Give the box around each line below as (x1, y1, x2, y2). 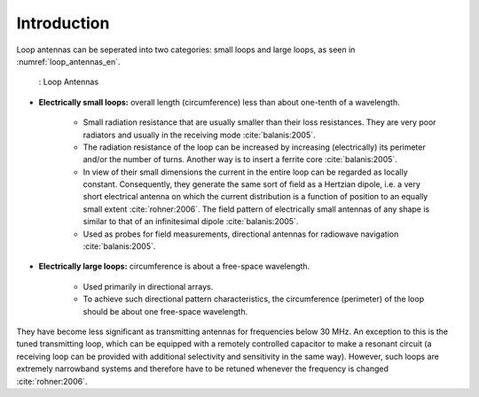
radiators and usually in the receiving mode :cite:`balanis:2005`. (82, 129, 316, 140)
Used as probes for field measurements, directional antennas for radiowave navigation (82, 229, 399, 239)
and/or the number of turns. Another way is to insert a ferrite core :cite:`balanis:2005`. (82, 154, 398, 165)
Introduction (16, 13, 110, 33)
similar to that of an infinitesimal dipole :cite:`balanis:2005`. (82, 216, 299, 227)
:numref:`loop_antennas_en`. (16, 56, 121, 66)
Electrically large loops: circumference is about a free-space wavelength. (38, 261, 310, 272)
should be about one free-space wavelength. (82, 306, 248, 316)
